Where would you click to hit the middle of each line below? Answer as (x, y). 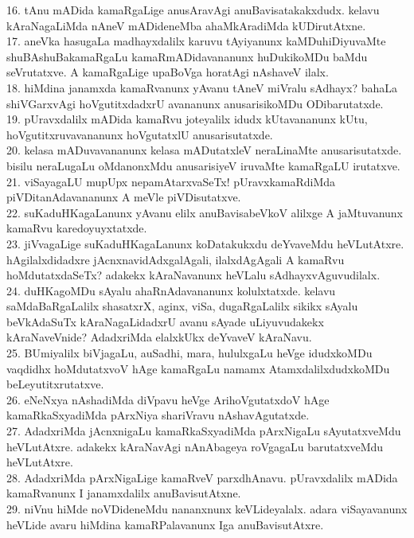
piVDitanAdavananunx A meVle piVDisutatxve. (124, 197)
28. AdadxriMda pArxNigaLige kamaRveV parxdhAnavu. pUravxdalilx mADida (202, 477)
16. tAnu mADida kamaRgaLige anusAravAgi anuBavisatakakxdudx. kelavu (193, 10)
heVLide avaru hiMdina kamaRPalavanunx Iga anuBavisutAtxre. (165, 524)
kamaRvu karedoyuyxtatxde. (77, 228)
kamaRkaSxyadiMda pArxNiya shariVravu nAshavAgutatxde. (158, 415)
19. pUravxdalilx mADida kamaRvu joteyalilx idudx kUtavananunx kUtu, (187, 119)
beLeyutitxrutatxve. (55, 384)
